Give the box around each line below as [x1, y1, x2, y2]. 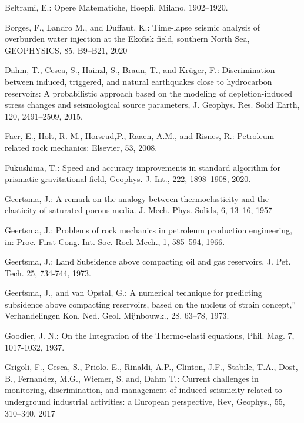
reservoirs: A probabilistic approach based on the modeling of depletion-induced [5, 87, 292, 99]
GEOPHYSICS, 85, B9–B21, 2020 [5, 44, 128, 56]
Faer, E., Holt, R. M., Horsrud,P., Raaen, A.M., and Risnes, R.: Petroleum [5, 130, 275, 142]
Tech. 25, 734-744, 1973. [5, 266, 91, 279]
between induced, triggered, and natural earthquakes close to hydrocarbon [5, 75, 272, 87]
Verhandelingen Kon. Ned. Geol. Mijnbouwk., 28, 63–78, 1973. [5, 309, 229, 322]
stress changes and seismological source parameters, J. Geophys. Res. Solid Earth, [5, 98, 300, 111]
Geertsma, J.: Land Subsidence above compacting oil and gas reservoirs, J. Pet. [5, 255, 291, 267]
